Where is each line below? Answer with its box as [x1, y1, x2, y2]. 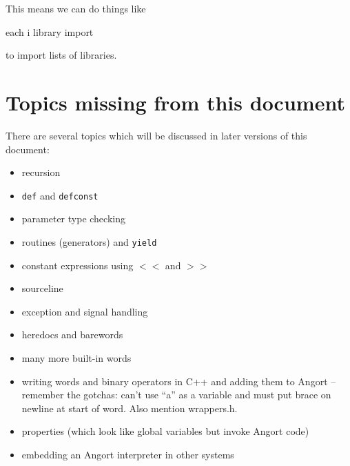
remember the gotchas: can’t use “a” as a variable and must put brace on [21, 387, 331, 402]
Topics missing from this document [6, 88, 345, 116]
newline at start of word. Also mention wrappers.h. [21, 400, 238, 415]
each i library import [6, 24, 94, 39]
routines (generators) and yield [21, 234, 157, 249]
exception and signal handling [21, 304, 148, 318]
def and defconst [21, 188, 99, 202]
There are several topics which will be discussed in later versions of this [6, 128, 307, 142]
